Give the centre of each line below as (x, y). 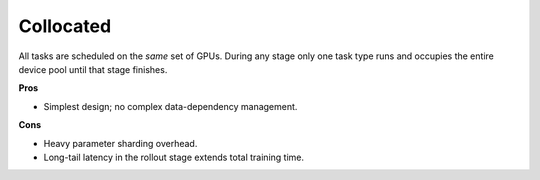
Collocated (65, 26)
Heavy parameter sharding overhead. (120, 143)
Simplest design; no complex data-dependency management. (170, 106)
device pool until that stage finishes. (93, 69)
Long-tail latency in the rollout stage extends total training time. (174, 157)
